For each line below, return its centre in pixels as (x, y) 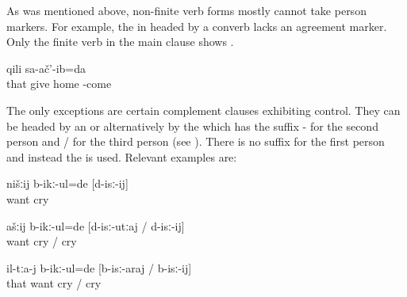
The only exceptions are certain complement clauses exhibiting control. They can (203, 110)
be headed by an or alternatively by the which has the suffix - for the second (192, 126)
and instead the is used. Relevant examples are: (122, 156)
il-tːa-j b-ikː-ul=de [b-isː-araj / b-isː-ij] (99, 267)
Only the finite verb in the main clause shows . (120, 42)
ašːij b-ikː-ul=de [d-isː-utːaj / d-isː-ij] (96, 225)
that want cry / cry (54, 283)
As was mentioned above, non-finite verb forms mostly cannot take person (186, 10)
